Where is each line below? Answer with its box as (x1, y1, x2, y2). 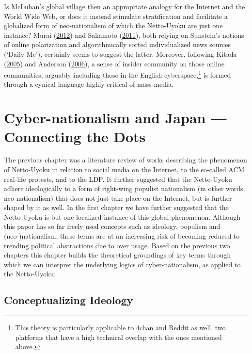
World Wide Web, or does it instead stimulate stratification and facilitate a (4, 11, 228, 21)
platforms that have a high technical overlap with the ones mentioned (15, 332, 222, 342)
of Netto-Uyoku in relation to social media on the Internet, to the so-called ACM (4, 164, 245, 174)
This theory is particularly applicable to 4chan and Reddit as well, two (15, 322, 226, 333)
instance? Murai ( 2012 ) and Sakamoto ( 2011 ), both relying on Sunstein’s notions (4, 30, 244, 40)
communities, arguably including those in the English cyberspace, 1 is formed (4, 68, 231, 80)
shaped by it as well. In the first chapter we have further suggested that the (4, 202, 229, 212)
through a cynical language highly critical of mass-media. (4, 79, 173, 89)
